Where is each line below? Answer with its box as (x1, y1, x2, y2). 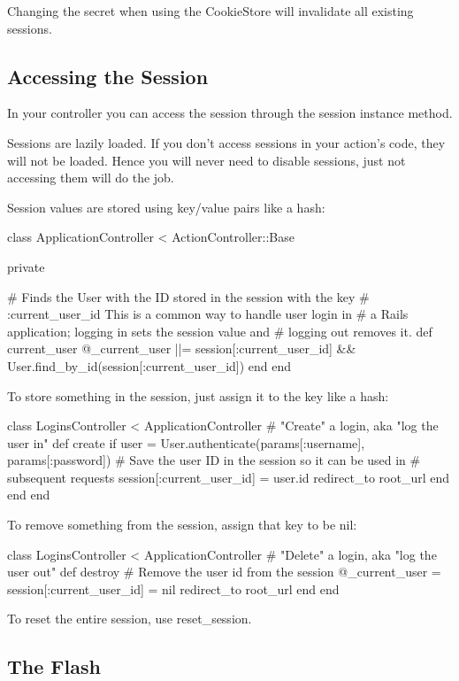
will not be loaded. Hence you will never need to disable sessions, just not (7, 151, 406, 169)
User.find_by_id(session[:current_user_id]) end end (7, 356, 292, 375)
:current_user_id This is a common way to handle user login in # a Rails (7, 305, 409, 323)
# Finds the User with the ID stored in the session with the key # (7, 287, 370, 306)
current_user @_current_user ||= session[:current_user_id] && (7, 339, 356, 358)
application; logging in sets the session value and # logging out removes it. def (7, 321, 432, 340)
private (7, 257, 45, 275)
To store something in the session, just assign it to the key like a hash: (7, 386, 389, 405)
